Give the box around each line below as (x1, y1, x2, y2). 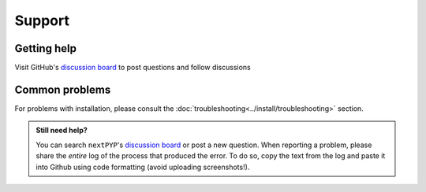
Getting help (14, 42, 77, 55)
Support (14, 12, 70, 29)
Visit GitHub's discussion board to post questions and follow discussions (14, 63, 252, 72)
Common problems (14, 83, 111, 96)
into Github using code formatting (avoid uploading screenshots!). (35, 162, 250, 172)
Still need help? (35, 126, 88, 135)
